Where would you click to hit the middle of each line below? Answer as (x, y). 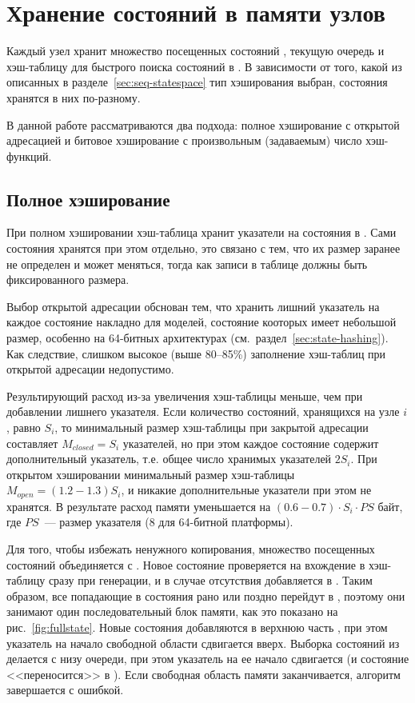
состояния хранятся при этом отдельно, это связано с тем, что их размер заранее (204, 248)
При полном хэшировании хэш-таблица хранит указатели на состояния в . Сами (202, 232)
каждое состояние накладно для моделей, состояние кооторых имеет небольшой (202, 322)
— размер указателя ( (97, 522)
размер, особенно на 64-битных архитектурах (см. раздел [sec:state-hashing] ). (198, 338)
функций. (29, 156)
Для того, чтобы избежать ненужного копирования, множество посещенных (191, 549)
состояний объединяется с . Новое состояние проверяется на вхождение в (186, 564)
